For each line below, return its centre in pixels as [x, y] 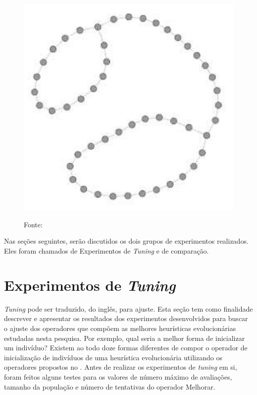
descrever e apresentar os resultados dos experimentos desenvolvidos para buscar [126, 318]
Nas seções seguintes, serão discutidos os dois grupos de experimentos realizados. [126, 241]
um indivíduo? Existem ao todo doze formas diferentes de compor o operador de [126, 348]
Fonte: [33, 224]
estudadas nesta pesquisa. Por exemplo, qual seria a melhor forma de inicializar [125, 338]
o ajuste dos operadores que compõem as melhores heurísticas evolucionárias [120, 328]
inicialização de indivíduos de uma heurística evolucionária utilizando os [113, 357]
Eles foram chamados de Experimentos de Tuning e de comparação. [106, 251]
